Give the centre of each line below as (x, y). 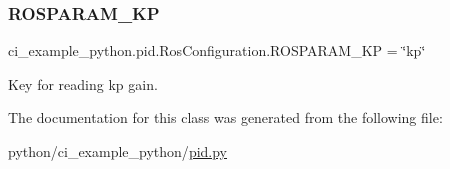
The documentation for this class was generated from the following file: (225, 117)
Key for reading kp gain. (83, 83)
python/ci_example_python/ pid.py (118, 151)
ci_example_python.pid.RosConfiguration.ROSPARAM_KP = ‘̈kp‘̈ (217, 50)
